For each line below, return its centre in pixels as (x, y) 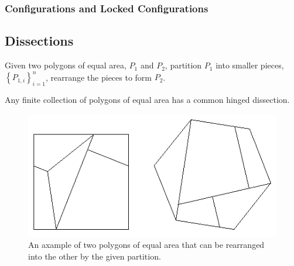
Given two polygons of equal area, (66, 65)
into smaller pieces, (250, 65)
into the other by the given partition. (95, 256)
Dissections (39, 41)
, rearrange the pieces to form (99, 77)
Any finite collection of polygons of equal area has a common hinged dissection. (147, 99)
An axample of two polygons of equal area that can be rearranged (146, 245)
